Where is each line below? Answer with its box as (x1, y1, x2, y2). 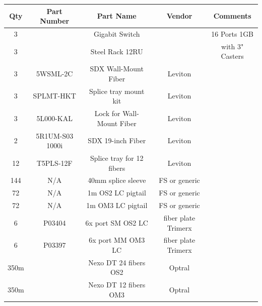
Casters (221, 51, 244, 61)
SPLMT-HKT (33, 90, 76, 101)
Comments (213, 11, 251, 21)
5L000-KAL (36, 113, 73, 123)
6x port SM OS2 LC (85, 217, 148, 228)
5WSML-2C (36, 68, 73, 79)
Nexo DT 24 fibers (88, 257, 146, 267)
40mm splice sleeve (88, 175, 146, 185)
